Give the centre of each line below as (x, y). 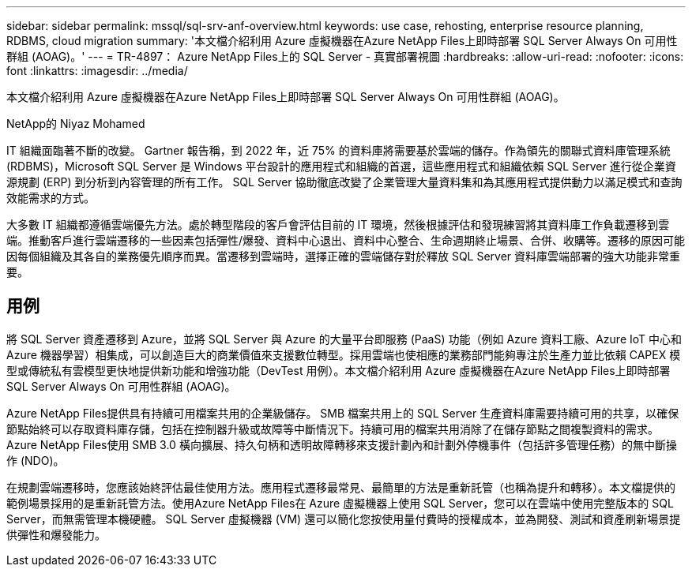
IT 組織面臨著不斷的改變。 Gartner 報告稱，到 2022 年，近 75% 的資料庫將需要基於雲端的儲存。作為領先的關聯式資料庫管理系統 (338, 150)
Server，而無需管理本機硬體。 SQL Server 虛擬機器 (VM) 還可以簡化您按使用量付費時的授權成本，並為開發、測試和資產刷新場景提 (344, 519)
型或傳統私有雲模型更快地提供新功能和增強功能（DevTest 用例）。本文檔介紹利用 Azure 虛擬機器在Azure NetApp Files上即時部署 (338, 370)
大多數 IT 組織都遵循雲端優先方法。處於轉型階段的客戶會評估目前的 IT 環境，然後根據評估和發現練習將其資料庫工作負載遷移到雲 (338, 225)
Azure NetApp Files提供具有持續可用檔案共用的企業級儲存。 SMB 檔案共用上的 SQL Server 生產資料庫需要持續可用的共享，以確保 (343, 413)
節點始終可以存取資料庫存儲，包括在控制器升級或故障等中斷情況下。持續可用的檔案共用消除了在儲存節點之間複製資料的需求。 (333, 429)
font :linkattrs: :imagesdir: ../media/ (97, 71)
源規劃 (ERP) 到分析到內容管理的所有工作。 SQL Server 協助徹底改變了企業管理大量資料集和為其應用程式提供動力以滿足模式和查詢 (344, 182)
